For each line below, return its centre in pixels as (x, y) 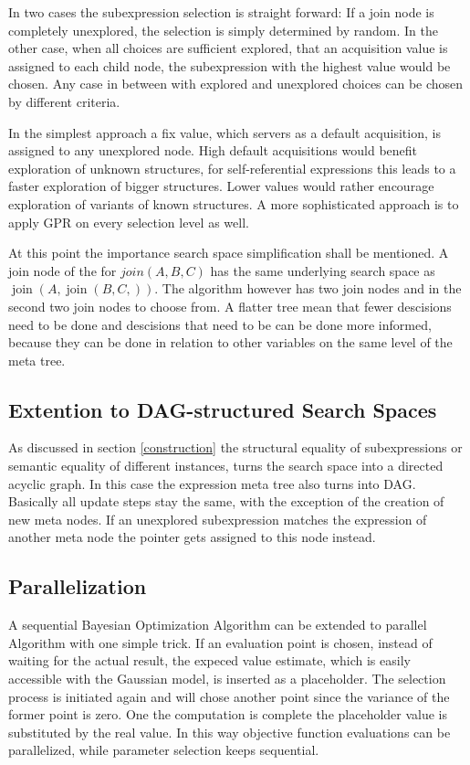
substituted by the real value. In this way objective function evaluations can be (230, 732)
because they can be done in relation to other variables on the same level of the (230, 342)
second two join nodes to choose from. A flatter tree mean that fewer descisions (230, 306)
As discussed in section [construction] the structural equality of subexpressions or (235, 447)
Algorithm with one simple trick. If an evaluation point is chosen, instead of (220, 642)
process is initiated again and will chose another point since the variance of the (229, 696)
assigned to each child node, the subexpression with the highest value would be (230, 65)
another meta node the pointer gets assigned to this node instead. (192, 537)
